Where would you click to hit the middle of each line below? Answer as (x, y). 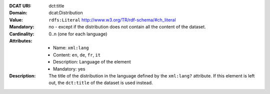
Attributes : (21, 40)
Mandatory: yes (69, 69)
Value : (16, 19)
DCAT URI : (20, 6)
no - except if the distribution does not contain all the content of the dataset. (127, 27)
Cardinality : (22, 34)
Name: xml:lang (71, 48)
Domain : (18, 13)
